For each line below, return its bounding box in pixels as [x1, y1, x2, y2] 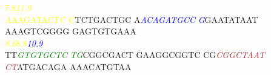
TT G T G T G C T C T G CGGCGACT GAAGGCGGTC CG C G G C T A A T [5, 48, 265, 61]
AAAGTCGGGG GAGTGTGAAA [5, 25, 136, 37]
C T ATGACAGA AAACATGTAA [5, 60, 132, 73]
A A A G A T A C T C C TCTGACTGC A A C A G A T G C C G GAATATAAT [5, 13, 258, 25]
